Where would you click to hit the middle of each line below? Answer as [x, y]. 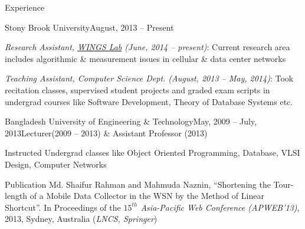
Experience [25, 7]
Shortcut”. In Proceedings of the [63, 207]
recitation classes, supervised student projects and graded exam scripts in [137, 89]
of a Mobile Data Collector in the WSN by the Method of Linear [147, 196]
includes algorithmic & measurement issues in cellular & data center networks [145, 58]
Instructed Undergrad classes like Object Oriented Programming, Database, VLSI [152, 153]
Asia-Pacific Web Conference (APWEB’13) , [220, 207]
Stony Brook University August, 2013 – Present [89, 27]
